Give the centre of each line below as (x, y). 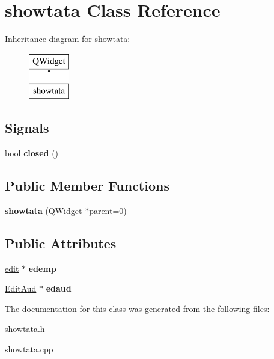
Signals (27, 128)
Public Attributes (61, 243)
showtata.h (25, 329)
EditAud (21, 288)
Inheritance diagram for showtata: (68, 39)
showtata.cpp (29, 349)
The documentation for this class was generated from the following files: (137, 308)
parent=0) (108, 210)
